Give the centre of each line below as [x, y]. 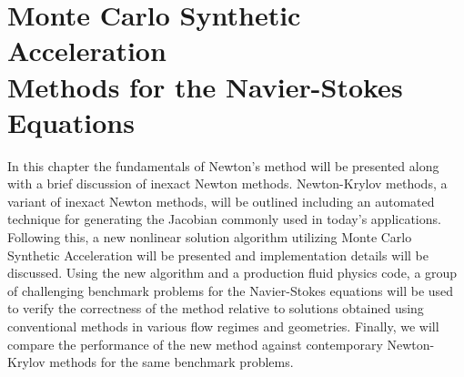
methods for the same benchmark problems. [171, 362]
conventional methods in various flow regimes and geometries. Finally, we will [223, 326]
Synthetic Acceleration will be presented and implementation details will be [218, 255]
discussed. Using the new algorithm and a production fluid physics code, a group [232, 273]
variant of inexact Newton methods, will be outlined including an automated [221, 201]
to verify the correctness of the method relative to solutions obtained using [216, 308]
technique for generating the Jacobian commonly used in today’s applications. [224, 219]
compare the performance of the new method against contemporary [195, 344]
